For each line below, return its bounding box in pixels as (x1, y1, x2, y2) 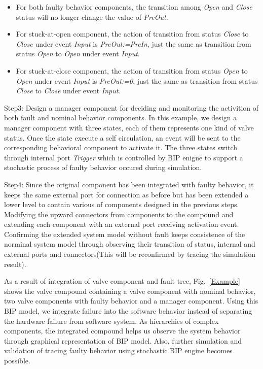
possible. (4, 355, 30, 365)
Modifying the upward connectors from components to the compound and (4, 209, 234, 219)
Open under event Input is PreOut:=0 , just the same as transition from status (16, 75, 258, 86)
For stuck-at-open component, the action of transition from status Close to (16, 28, 249, 39)
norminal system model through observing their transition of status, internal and (4, 239, 255, 249)
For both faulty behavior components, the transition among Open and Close (16, 2, 252, 12)
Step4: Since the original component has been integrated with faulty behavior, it (4, 179, 254, 189)
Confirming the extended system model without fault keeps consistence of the (4, 228, 245, 239)
